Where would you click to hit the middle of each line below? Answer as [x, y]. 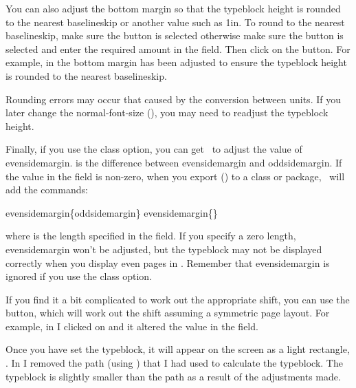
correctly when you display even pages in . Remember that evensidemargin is [168, 262]
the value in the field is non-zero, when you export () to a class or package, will [175, 176]
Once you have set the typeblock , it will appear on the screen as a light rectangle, [178, 349]
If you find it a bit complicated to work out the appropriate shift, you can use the [178, 299]
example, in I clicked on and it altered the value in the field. [132, 326]
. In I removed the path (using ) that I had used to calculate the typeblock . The [174, 363]
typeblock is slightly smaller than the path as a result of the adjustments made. [173, 376]
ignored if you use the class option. [79, 276]
